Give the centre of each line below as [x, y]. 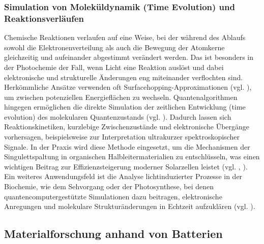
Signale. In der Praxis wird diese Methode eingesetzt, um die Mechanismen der [127, 146]
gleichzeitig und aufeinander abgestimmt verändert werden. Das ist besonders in [129, 57]
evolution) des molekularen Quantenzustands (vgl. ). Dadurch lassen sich [118, 116]
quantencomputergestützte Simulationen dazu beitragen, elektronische [113, 196]
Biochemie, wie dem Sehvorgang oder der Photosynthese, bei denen [109, 186]
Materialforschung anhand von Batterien [113, 234]
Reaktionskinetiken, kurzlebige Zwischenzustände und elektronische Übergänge [127, 127]
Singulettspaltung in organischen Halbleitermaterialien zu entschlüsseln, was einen [132, 156]
